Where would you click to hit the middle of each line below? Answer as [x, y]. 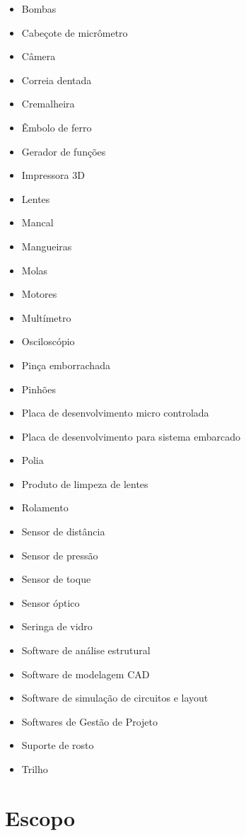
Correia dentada [57, 80]
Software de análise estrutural [86, 650]
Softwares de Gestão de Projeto [90, 721]
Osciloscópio [48, 341]
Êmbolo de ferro [57, 127]
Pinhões [39, 389]
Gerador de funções [64, 151]
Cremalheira [48, 104]
